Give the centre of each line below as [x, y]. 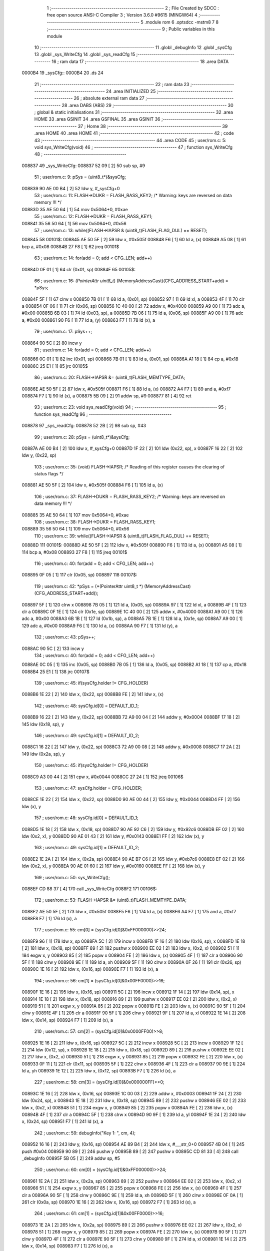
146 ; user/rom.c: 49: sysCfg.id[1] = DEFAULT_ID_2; [87, 736]
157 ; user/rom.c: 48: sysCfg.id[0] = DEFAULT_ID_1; [86, 818]
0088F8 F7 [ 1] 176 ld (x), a [49, 919]
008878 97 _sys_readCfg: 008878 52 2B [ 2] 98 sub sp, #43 [84, 426]
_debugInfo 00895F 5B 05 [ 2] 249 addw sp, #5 [71, 1158]
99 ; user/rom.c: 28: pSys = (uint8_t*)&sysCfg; [82, 437]
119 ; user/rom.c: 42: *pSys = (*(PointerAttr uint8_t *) [89, 586]
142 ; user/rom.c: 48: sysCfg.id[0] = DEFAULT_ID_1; [86, 706]
